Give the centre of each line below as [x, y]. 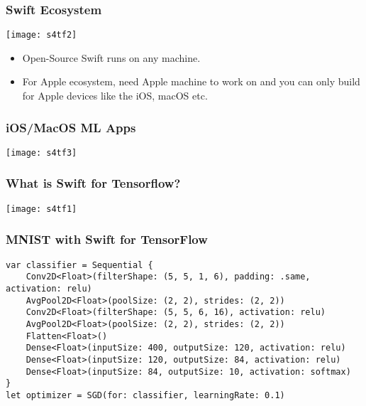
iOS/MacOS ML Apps [71, 127]
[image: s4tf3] [41, 153]
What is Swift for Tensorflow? [93, 183]
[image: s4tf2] [41, 35]
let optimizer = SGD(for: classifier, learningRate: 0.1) [145, 395]
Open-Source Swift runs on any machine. [111, 57]
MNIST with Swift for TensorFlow [107, 239]
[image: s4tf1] [41, 209]
